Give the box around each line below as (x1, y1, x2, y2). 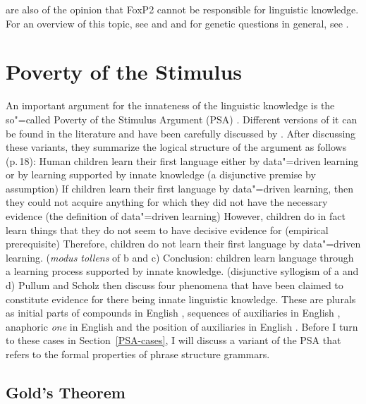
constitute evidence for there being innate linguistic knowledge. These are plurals (6, 291, 356, 306)
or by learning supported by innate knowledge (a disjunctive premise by (6, 167, 316, 182)
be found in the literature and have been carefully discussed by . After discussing (6, 126, 356, 140)
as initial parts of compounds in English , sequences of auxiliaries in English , (6, 305, 341, 320)
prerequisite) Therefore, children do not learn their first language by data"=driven (6, 236, 361, 251)
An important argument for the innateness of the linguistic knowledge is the (6, 98, 335, 113)
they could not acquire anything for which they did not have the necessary (6, 195, 328, 209)
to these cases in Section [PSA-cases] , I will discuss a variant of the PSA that (6, 333, 341, 348)
